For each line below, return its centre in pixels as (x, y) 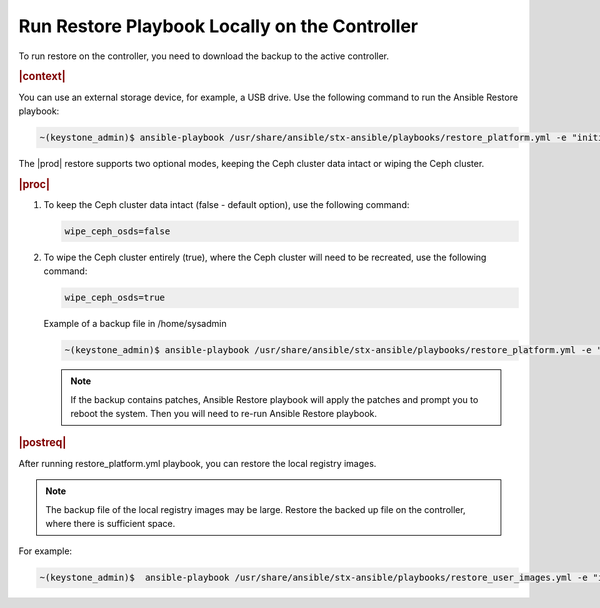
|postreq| (42, 443)
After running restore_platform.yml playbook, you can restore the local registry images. (197, 463)
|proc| (34, 184)
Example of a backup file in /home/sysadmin (135, 324)
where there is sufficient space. (110, 523)
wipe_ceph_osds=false (117, 231)
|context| (42, 77)
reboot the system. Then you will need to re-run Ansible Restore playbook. (223, 414)
